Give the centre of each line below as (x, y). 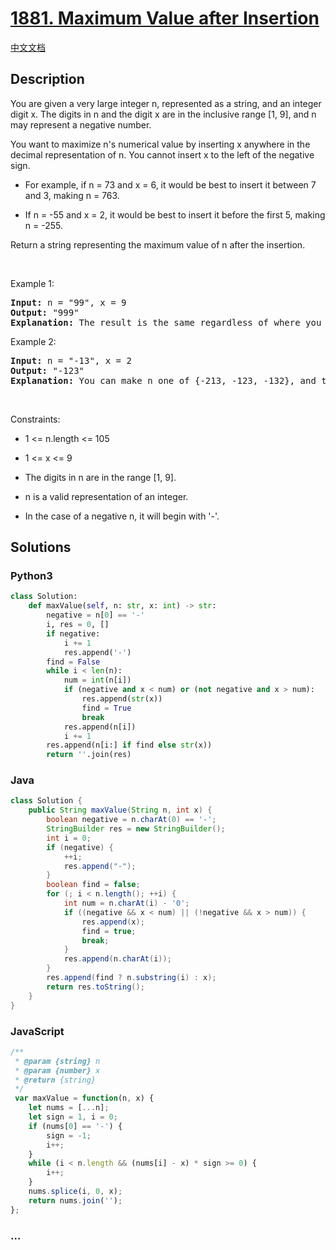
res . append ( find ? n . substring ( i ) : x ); (131, 978)
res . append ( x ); (113, 922)
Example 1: (32, 283)
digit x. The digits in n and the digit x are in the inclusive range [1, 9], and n (163, 114)
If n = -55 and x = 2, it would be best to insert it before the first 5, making (175, 214)
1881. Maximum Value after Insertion (165, 18)
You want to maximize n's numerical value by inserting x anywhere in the (160, 144)
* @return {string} (55, 1080)
